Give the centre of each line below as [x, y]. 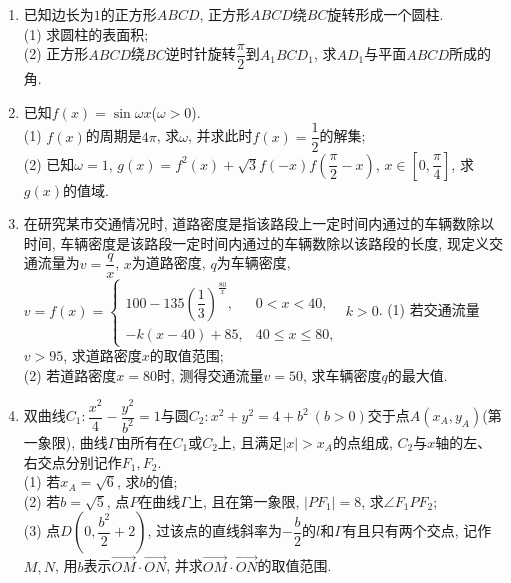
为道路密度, [168, 262]
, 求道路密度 [102, 355]
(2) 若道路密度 [70, 374]
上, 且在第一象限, [244, 500]
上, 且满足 [250, 441]
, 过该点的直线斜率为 [215, 530]
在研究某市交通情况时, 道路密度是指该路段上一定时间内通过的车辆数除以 [259, 223]
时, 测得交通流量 [210, 374]
